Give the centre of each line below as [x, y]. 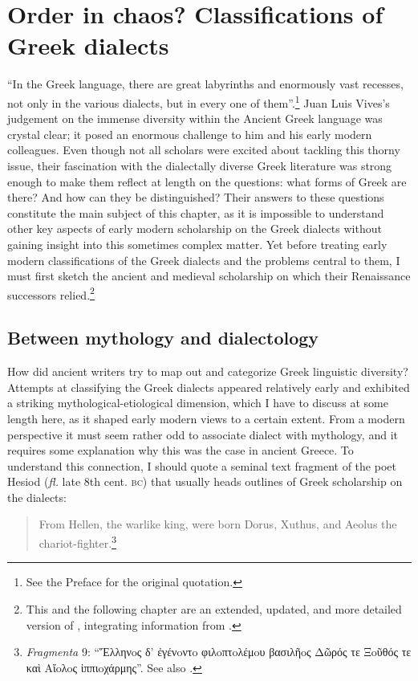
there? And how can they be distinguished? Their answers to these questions [196, 197]
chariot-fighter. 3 [77, 542]
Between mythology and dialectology [163, 338]
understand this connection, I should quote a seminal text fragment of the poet [202, 465]
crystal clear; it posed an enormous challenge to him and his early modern [190, 134]
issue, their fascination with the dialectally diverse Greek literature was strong [200, 165]
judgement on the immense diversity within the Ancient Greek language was [195, 118]
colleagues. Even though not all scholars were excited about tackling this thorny [204, 150]
